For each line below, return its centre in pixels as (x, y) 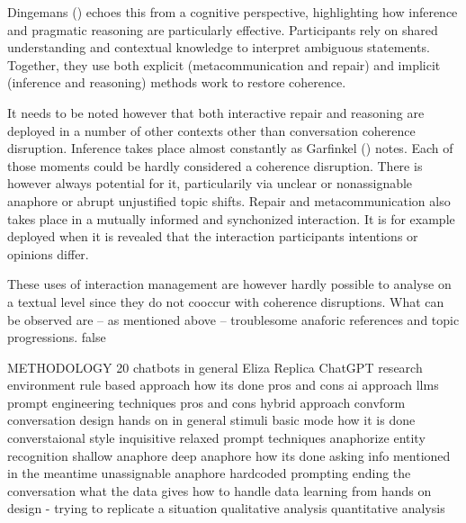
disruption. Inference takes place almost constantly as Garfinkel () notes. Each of (230, 148)
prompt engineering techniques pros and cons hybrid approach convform (206, 402)
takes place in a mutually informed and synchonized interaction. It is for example (231, 218)
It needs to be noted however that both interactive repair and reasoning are (216, 112)
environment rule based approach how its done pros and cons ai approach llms (223, 385)
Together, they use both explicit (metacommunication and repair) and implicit (224, 64)
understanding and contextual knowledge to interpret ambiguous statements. (219, 47)
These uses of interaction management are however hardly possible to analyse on (229, 284)
